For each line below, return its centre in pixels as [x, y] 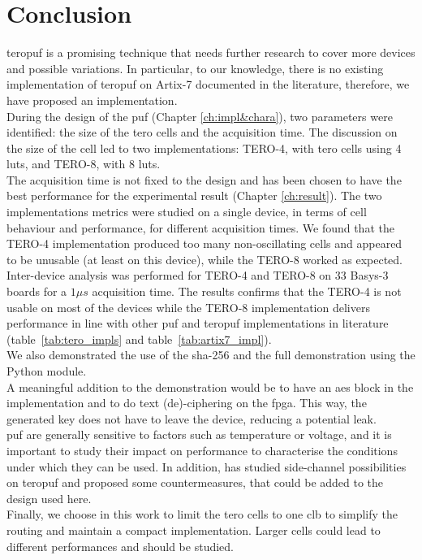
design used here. [49, 498]
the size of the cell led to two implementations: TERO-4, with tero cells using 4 [204, 148]
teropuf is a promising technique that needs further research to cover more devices [211, 52]
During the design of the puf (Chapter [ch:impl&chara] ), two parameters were [200, 116]
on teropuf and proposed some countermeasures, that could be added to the [195, 482]
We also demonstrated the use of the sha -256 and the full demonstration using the [211, 355]
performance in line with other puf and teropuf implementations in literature [198, 323]
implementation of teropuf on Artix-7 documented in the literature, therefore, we [208, 84]
